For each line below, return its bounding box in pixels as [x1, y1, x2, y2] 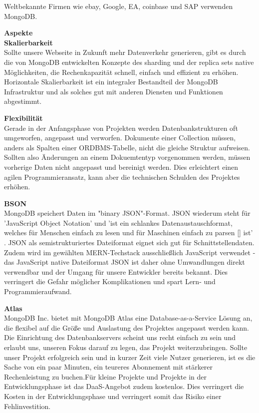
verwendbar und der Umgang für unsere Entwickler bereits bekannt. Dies [4, 266, 228, 277]
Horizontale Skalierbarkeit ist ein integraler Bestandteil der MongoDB [4, 76, 218, 87]
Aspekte [4, 27, 33, 38]
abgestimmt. [4, 96, 42, 106]
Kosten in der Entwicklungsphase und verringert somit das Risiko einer [4, 391, 222, 401]
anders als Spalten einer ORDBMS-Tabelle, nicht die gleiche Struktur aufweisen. [4, 142, 250, 152]
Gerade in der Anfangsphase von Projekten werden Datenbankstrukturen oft [4, 122, 238, 133]
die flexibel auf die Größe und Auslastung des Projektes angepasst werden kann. [4, 322, 249, 333]
